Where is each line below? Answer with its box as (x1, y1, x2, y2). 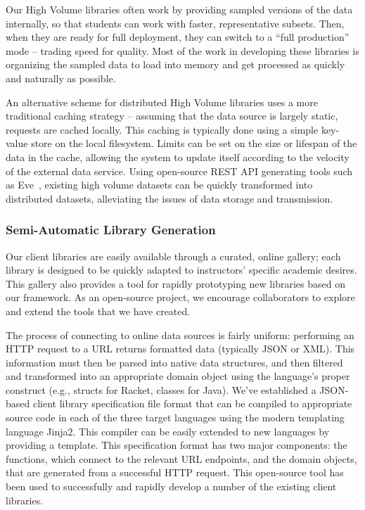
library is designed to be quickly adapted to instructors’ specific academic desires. (6, 262, 357, 277)
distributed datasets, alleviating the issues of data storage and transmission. (6, 191, 333, 205)
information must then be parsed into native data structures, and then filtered (6, 355, 343, 369)
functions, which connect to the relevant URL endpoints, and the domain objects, (6, 451, 357, 466)
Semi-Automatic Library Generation (6, 221, 216, 238)
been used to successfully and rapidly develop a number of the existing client (6, 479, 337, 494)
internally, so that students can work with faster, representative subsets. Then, (6, 15, 345, 30)
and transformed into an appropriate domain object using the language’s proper (6, 369, 350, 383)
